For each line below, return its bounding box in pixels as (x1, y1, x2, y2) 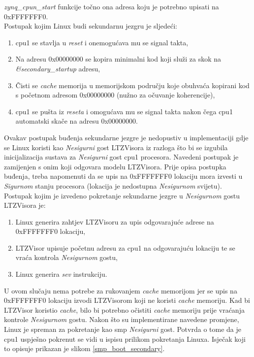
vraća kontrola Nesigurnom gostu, (15, 252, 118, 262)
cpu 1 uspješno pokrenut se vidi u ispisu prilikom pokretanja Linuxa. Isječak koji (4, 333, 246, 344)
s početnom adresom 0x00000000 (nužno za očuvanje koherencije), (15, 90, 215, 100)
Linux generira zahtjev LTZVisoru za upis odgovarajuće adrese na (15, 216, 214, 227)
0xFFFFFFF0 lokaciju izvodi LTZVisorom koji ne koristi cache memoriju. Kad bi (4, 295, 250, 305)
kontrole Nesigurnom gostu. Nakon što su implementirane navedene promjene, (4, 314, 239, 325)
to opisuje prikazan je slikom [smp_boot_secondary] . (4, 343, 165, 354)
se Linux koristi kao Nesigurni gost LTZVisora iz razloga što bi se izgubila (4, 142, 228, 152)
